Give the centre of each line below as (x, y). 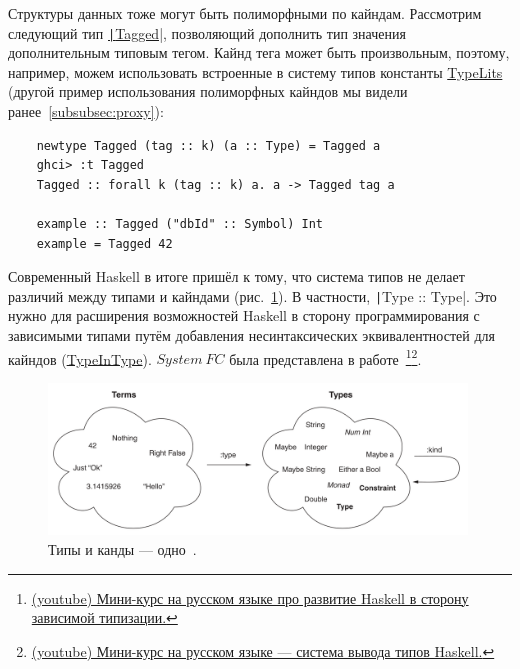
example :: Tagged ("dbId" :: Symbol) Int (179, 224)
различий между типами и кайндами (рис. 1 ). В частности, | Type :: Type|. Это (252, 295)
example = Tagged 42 (104, 243)
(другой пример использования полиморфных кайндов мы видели (208, 91)
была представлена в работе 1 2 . (325, 357)
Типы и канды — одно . (122, 548)
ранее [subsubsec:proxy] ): (86, 111)
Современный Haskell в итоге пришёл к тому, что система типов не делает (236, 276)
